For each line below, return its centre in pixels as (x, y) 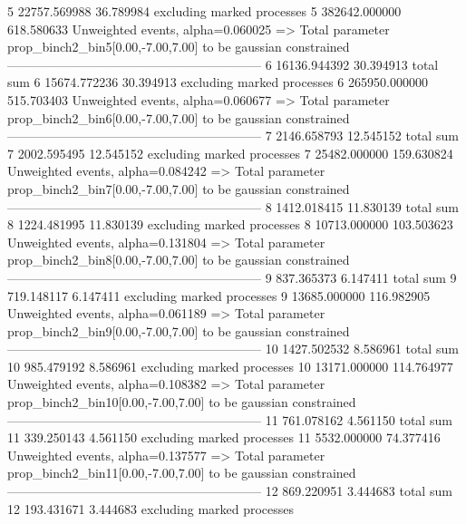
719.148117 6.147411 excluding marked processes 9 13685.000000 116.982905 (219, 295)
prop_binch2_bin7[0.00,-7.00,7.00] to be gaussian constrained (179, 188)
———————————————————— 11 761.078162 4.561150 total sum (230, 419)
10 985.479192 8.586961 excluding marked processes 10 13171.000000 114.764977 (230, 366)
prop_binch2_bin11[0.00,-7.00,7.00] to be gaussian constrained (182, 473)
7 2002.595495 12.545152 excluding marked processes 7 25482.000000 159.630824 (230, 153)
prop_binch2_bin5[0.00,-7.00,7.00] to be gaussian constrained (179, 47)
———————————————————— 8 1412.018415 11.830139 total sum (233, 206)
